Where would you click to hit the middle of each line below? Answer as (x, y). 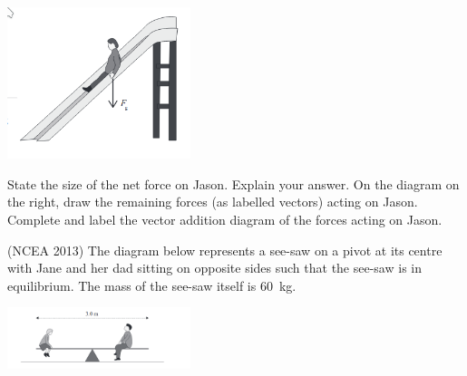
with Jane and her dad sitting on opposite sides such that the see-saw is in (214, 268)
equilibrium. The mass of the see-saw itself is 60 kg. (152, 285)
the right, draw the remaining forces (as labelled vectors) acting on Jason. (213, 202)
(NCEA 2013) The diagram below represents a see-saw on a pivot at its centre (225, 250)
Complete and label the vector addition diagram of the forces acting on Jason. (225, 220)
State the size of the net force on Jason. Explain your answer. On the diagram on (233, 183)
